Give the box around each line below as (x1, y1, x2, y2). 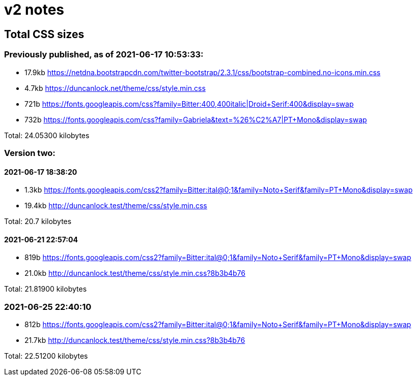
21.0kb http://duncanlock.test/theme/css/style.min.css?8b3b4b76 (24, 269, 246, 278)
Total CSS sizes (4, 27, 85, 41)
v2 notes (4, 1, 65, 18)
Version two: (4, 147, 55, 158)
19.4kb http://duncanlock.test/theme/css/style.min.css (24, 201, 207, 210)
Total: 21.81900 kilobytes (4, 284, 87, 294)
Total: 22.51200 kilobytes (4, 352, 88, 361)
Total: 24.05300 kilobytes (4, 131, 90, 140)
